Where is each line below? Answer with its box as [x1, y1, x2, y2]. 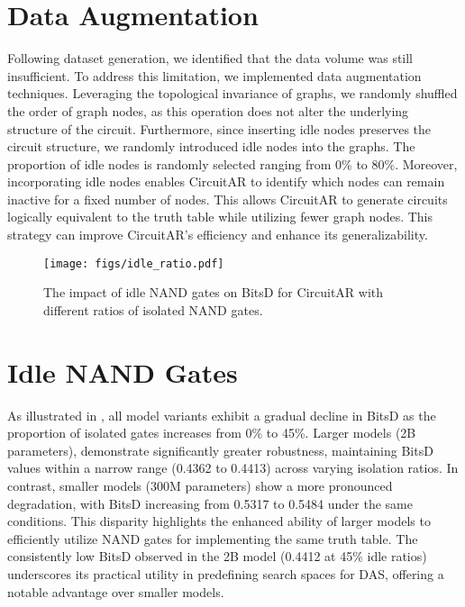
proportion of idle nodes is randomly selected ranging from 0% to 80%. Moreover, [7, 154, 458, 173]
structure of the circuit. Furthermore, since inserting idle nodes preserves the [7, 119, 432, 138]
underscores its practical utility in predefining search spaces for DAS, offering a [7, 564, 444, 583]
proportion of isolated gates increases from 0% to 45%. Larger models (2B [7, 423, 416, 442]
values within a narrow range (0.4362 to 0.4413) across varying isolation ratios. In [7, 458, 459, 477]
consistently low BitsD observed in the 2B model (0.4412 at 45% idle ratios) [7, 547, 427, 566]
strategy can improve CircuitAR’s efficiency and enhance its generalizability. [7, 225, 428, 244]
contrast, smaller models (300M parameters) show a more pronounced [7, 476, 393, 494]
